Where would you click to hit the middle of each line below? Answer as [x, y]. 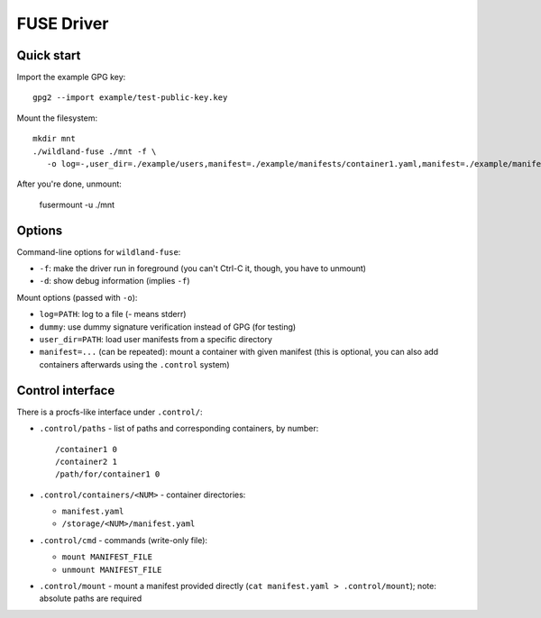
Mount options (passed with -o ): [77, 297]
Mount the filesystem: [57, 118]
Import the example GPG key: [71, 77]
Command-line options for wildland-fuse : [99, 251]
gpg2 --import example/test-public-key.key [130, 98]
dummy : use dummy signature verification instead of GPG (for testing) [168, 327]
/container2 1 [86, 461]
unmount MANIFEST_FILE [112, 569]
